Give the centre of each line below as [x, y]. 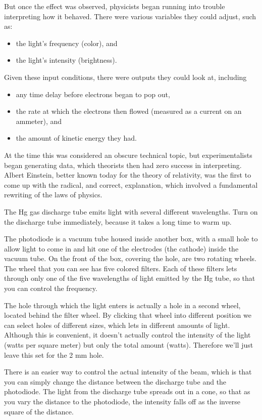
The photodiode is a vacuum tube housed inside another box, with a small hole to [131, 239]
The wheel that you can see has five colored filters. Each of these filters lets [121, 268]
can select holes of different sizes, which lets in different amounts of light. [117, 325]
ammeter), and [39, 121]
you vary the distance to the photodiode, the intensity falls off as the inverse [122, 401]
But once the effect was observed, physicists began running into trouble [115, 6]
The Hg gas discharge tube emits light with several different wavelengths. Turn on [131, 211]
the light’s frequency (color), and [67, 43]
